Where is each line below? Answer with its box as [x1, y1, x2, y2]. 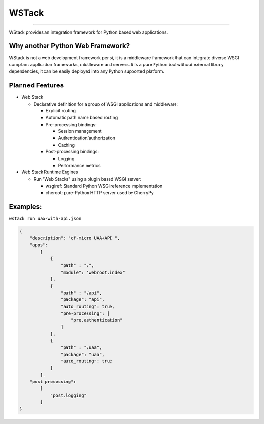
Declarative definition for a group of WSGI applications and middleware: [33, 101, 178, 107]
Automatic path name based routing [45, 115, 118, 121]
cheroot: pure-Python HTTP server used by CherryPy [45, 190, 154, 195]
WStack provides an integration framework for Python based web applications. [9, 29, 168, 35]
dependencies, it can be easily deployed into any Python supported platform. [9, 68, 165, 74]
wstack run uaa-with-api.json [9, 215, 82, 221]
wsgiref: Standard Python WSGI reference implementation [45, 183, 163, 189]
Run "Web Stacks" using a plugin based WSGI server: [33, 176, 142, 182]
